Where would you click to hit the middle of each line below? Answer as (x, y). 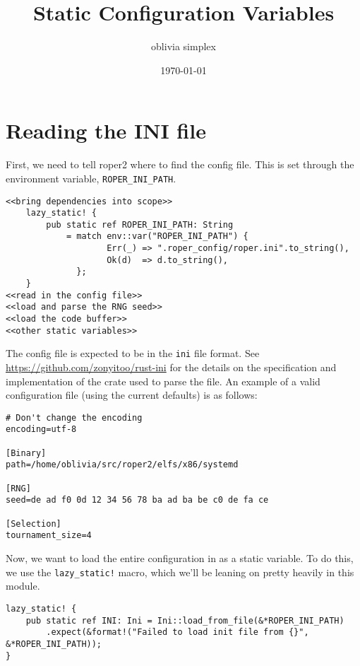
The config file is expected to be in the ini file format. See (133, 353)
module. (23, 586)
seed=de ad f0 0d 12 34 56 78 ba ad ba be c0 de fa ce (137, 500)
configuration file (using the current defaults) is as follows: (132, 395)
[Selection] (34, 524)
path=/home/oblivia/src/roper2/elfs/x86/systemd (122, 465)
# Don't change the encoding (74, 417)
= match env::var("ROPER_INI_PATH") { (157, 236)
